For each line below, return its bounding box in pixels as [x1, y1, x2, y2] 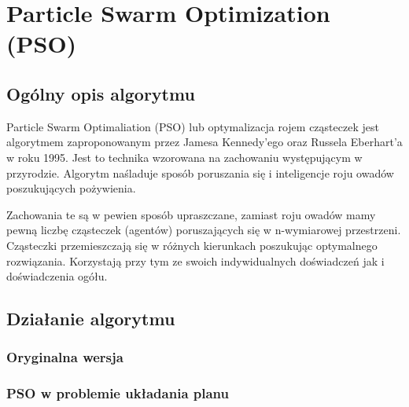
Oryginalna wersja [6, 347, 123, 367]
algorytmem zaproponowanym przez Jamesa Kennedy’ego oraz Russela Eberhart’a [6, 134, 403, 150]
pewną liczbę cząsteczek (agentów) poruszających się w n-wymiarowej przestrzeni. [6, 222, 401, 238]
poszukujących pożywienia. [6, 180, 136, 196]
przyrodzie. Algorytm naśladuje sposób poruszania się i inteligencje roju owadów [6, 164, 394, 181]
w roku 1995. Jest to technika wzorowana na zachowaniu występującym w [6, 148, 363, 165]
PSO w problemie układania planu [6, 383, 229, 403]
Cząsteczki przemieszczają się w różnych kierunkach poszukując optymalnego [6, 236, 378, 253]
